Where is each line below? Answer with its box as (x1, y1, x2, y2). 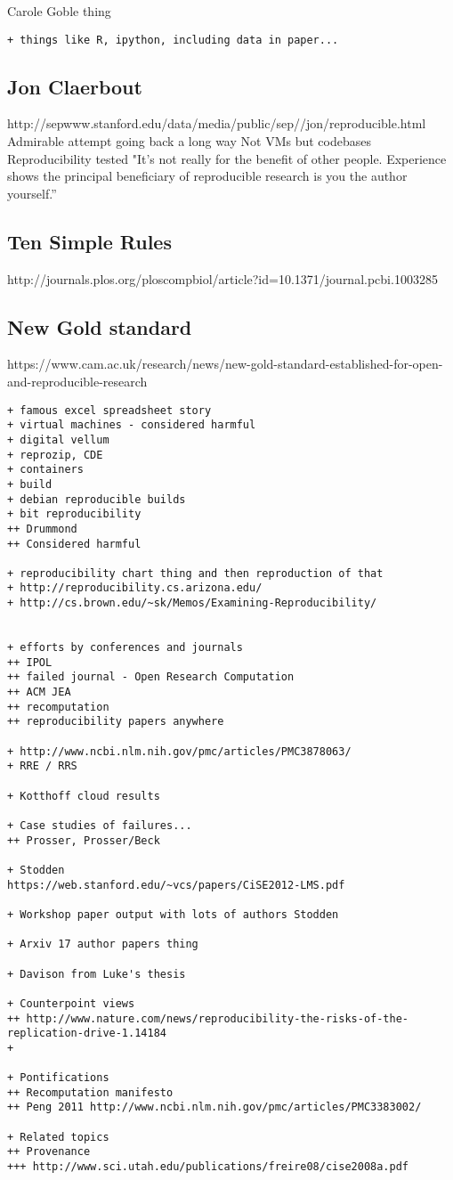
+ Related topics (7, 1130, 109, 1143)
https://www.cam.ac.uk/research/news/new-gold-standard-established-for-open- (7, 354, 443, 373)
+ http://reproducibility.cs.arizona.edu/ (7, 582, 263, 595)
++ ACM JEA (7, 686, 71, 699)
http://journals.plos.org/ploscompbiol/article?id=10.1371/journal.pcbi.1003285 (7, 269, 438, 288)
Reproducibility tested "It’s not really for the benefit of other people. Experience (7, 149, 447, 167)
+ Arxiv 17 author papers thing (7, 938, 198, 951)
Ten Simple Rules (7, 227, 172, 255)
